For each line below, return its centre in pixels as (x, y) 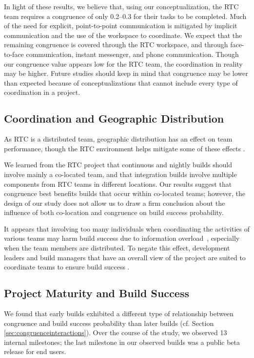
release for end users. (35, 351)
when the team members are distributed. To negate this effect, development (117, 248)
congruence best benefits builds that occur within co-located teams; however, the (125, 193)
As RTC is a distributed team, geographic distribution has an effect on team (118, 139)
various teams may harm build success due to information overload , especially (122, 238)
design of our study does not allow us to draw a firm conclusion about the (115, 203)
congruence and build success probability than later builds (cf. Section (109, 323)
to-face (14, 54)
